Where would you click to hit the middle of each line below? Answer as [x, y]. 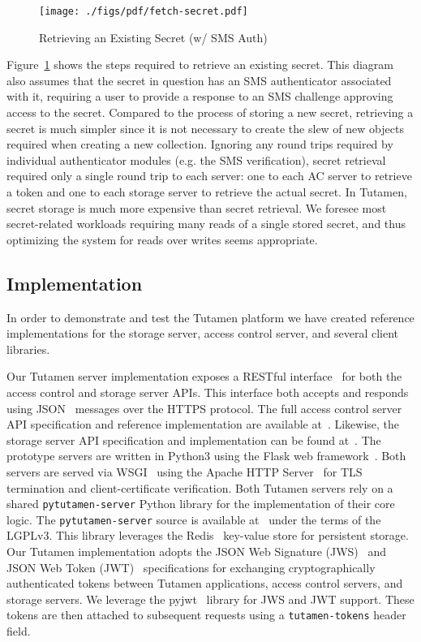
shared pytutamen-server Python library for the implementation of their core [201, 504]
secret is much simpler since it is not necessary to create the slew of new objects [205, 128]
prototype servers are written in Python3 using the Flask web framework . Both [206, 456]
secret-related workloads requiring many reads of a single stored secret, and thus [206, 224]
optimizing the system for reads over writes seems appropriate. [162, 239]
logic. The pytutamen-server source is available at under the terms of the [194, 519]
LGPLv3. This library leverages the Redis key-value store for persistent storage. [208, 535]
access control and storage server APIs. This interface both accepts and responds [208, 392]
